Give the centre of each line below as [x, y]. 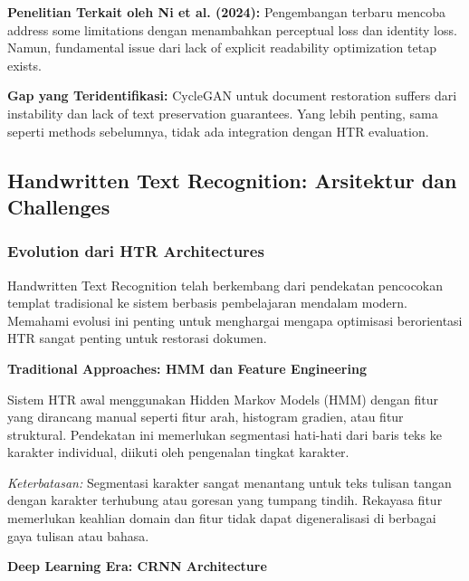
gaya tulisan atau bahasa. [78, 535]
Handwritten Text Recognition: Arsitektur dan [232, 180]
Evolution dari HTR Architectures [136, 251]
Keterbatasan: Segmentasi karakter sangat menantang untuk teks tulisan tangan [230, 482]
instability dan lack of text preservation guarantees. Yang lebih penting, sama [223, 113]
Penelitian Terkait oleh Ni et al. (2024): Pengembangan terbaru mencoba [227, 12]
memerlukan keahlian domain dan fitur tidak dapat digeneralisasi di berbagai [222, 518]
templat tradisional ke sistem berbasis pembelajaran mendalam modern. [207, 303]
